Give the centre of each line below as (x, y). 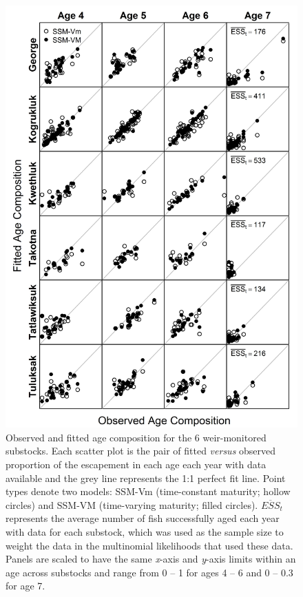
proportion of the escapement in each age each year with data (136, 464)
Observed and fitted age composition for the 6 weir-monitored (136, 437)
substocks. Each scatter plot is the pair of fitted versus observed (141, 451)
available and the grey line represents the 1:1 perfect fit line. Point (146, 478)
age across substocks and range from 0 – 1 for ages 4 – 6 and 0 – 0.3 (149, 572)
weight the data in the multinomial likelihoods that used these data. (149, 545)
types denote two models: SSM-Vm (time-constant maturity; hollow (148, 491)
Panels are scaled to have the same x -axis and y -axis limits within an (151, 559)
